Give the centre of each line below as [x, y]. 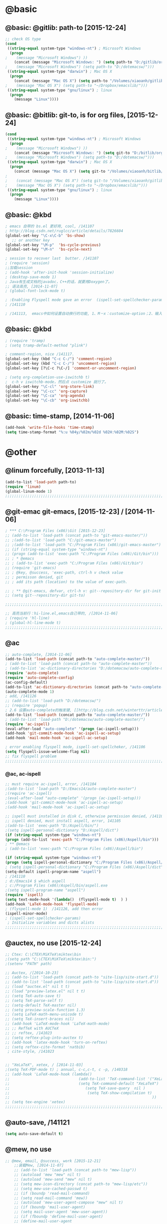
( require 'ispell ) [24, 895]
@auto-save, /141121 [38, 1122]
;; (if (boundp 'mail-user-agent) [50, 1207]
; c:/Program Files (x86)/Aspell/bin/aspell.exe [56, 886]
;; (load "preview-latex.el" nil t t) [45, 991]
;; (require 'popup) [27, 706]
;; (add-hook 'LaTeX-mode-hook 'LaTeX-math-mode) [58, 1024]
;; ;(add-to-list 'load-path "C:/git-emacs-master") [61, 540]
